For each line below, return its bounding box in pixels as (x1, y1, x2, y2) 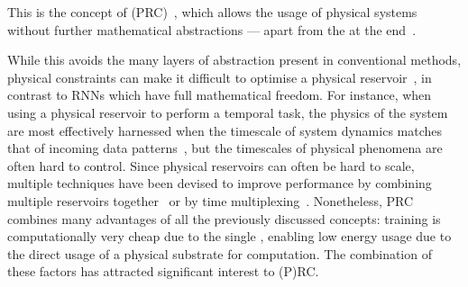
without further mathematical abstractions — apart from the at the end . (7, 20, 417, 39)
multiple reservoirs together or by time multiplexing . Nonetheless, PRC (7, 191, 414, 210)
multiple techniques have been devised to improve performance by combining (7, 174, 432, 193)
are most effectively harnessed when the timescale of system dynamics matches (7, 121, 443, 139)
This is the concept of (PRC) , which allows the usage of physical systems (7, 3, 418, 21)
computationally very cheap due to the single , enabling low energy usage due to (7, 227, 452, 246)
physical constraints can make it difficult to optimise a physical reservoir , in (7, 67, 432, 86)
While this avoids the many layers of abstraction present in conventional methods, (7, 50, 462, 69)
